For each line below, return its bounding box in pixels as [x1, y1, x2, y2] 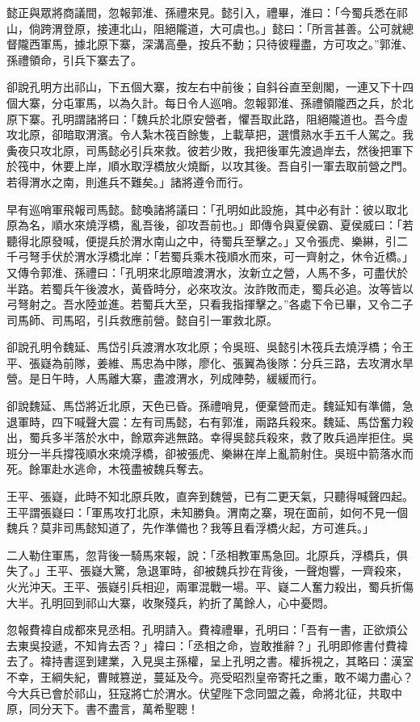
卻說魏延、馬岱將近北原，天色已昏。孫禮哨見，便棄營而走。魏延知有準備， [6, 397, 402, 414]
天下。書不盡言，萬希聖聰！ [51, 700, 199, 717]
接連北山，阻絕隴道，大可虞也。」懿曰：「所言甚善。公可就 [96, 19, 402, 36]
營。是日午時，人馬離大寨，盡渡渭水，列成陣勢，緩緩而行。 [6, 370, 323, 387]
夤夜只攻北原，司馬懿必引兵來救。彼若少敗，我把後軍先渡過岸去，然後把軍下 [6, 141, 414, 158]
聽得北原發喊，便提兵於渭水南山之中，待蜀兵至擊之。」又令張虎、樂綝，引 [6, 232, 397, 249]
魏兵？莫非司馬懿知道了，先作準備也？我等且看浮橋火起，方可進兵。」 [6, 519, 374, 536]
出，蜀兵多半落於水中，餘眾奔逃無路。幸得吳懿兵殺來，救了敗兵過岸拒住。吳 [6, 429, 414, 446]
